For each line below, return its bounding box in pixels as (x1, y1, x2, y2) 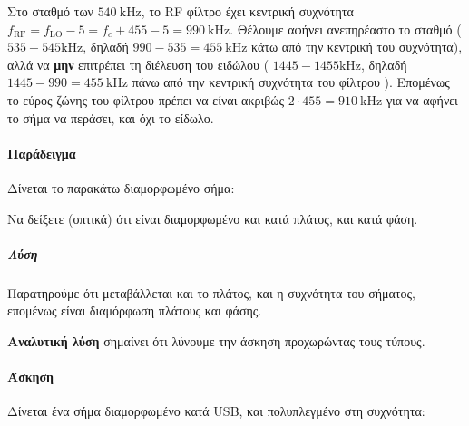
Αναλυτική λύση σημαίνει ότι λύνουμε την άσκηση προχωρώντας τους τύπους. (7, 331, 425, 350)
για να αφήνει (386, 90, 458, 109)
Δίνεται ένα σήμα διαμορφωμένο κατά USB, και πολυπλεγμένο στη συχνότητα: (7, 402, 425, 421)
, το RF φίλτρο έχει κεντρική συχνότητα (141, 2, 354, 20)
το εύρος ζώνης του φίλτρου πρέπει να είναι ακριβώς (7, 90, 285, 109)
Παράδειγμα (7, 143, 76, 162)
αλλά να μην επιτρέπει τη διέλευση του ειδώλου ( (7, 54, 269, 73)
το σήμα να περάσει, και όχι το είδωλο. (7, 108, 214, 127)
